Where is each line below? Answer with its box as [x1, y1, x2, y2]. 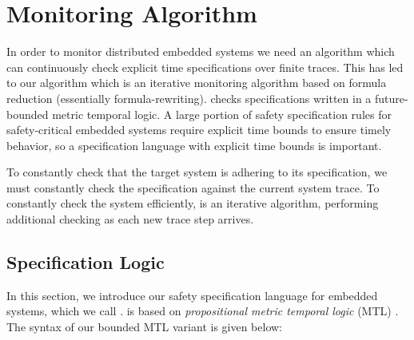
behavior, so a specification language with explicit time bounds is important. [6, 136, 382, 153]
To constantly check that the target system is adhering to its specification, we [6, 164, 388, 180]
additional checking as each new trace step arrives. [6, 211, 254, 227]
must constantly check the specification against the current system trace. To [6, 179, 380, 196]
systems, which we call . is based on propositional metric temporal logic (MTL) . [6, 302, 399, 319]
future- [375, 89, 408, 106]
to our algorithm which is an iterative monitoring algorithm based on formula [6, 74, 387, 91]
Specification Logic [6, 250, 165, 275]
